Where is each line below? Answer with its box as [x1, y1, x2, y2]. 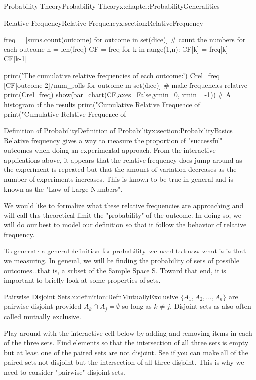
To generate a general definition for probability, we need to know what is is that [4, 246, 246, 256]
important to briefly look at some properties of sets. [4, 275, 161, 285]
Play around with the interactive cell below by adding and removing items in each [4, 328, 252, 338]
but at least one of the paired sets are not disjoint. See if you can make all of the [4, 347, 248, 357]
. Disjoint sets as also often [170, 301, 251, 311]
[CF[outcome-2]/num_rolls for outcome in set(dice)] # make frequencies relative [4, 80, 247, 90]
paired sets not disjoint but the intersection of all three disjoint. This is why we [4, 357, 244, 367]
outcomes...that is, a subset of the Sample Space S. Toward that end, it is [4, 265, 226, 275]
